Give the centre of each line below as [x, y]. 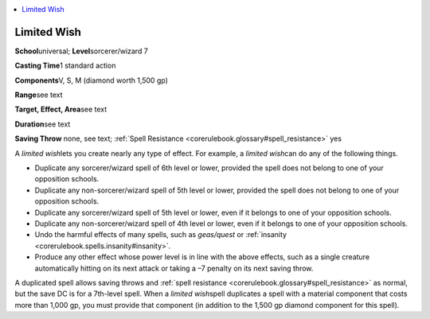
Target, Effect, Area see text [61, 109]
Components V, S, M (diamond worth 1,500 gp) [92, 80]
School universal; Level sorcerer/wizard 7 [82, 51]
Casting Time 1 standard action [65, 66]
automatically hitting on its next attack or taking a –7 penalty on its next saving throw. [174, 268]
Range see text [39, 95]
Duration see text [43, 124]
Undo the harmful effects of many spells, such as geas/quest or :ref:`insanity [160, 235]
